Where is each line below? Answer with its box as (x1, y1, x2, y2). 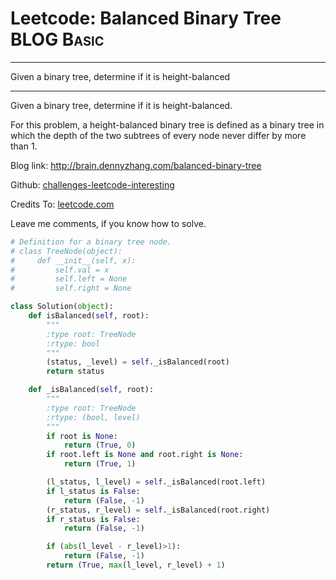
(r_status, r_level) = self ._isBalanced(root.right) (46, 505, 271, 515)
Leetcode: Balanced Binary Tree (10, 7, 282, 30)
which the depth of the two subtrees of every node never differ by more (10, 129, 307, 141)
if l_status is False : (46, 486, 141, 496)
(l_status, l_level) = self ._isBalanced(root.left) (46, 477, 267, 487)
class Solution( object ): (10, 302, 114, 312)
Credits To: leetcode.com (10, 198, 115, 210)
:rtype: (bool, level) (46, 412, 141, 422)
